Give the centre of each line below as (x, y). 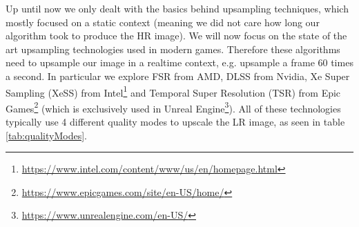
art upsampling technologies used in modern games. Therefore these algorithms (173, 49)
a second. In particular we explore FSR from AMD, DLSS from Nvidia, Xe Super (178, 76)
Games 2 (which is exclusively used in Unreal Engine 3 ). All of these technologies (173, 107)
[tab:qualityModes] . (46, 135)
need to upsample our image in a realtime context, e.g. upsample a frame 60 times (179, 62)
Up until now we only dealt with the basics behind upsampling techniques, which (177, 8)
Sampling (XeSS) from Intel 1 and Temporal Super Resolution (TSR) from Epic (173, 91)
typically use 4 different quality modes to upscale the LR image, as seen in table (175, 122)
